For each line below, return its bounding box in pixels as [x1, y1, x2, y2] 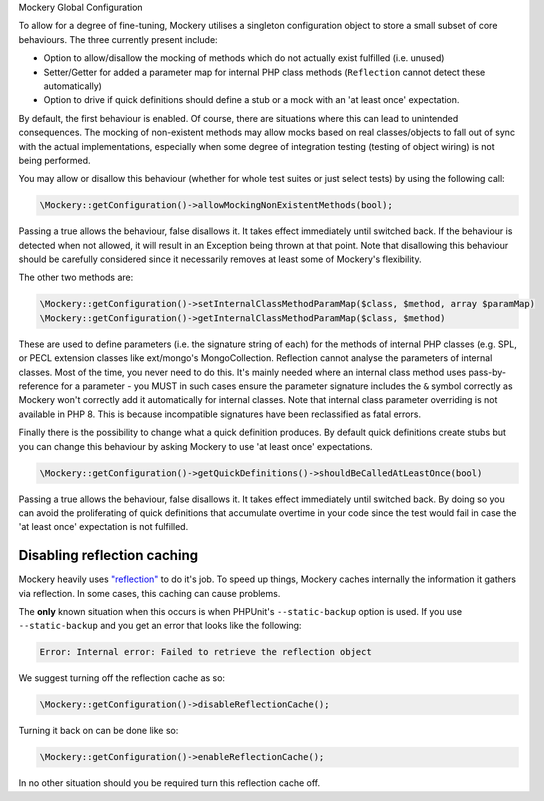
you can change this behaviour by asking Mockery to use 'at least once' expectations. [18, 440, 374, 452]
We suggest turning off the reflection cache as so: [18, 672, 225, 684]
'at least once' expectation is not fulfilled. [18, 521, 189, 533]
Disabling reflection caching [18, 547, 199, 564]
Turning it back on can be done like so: [18, 725, 179, 737]
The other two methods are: [18, 271, 134, 284]
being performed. [18, 154, 91, 166]
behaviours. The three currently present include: [18, 33, 219, 45]
